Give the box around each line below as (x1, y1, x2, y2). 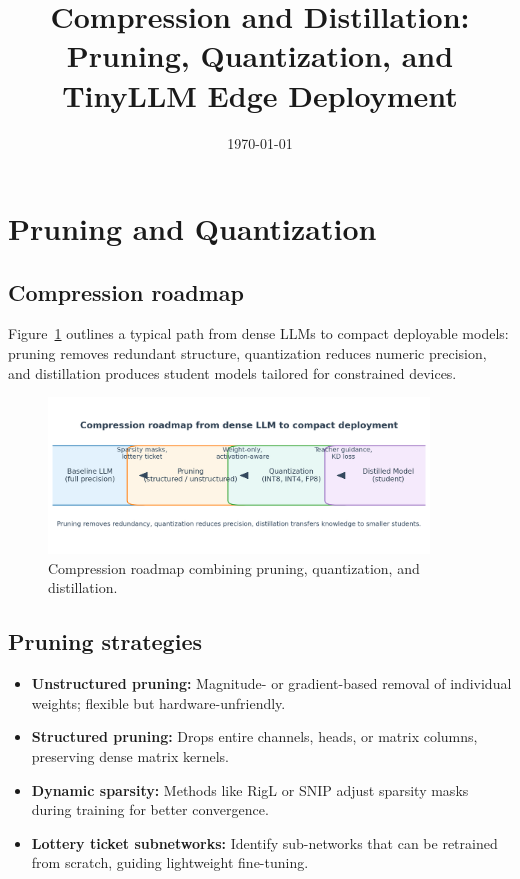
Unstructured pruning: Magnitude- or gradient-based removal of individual (31, 673, 512, 694)
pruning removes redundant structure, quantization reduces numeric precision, (8, 343, 487, 364)
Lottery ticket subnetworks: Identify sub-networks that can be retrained (31, 832, 498, 853)
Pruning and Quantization (8, 208, 377, 249)
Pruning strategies (8, 626, 202, 657)
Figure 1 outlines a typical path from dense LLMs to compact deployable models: (8, 323, 509, 344)
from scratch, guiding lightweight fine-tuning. (31, 852, 309, 873)
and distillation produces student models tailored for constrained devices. (8, 362, 457, 383)
